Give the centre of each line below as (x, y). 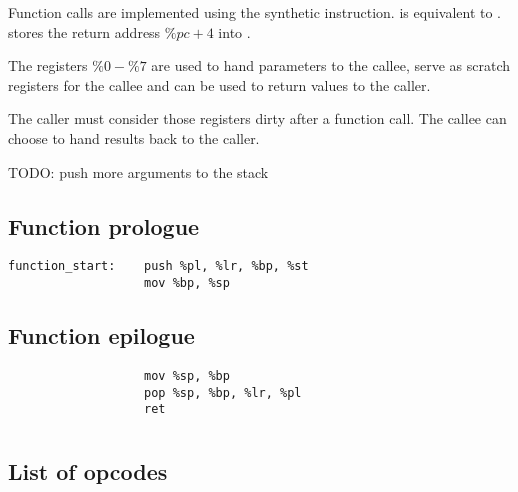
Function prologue (104, 225)
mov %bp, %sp (187, 283)
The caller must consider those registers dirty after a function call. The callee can (257, 118)
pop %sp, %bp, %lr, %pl (223, 392)
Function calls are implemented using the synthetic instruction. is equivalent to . (254, 12)
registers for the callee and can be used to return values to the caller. (219, 84)
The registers (48, 65)
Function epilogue (101, 335)
